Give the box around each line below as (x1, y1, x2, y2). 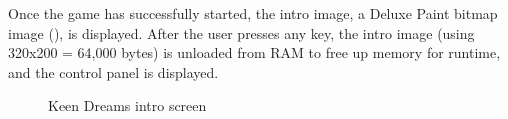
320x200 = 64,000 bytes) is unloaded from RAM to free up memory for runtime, (8, 42, 501, 63)
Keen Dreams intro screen (48, 95, 207, 116)
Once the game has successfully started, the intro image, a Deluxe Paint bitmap (8, 3, 498, 23)
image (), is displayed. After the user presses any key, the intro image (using (8, 22, 475, 43)
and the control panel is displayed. (8, 61, 219, 82)
